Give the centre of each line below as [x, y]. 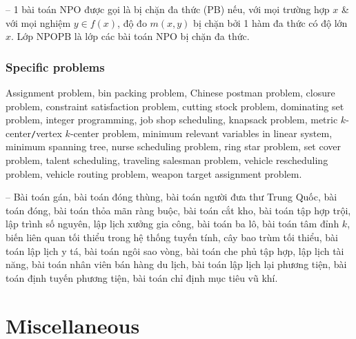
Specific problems [55, 66]
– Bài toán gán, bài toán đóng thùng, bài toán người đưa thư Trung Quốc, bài [171, 197]
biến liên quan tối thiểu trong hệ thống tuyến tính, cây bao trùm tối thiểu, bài [172, 237]
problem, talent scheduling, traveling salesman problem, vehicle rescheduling [167, 160]
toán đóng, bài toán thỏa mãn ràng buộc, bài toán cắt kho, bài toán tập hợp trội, [178, 210]
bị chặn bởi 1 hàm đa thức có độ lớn [270, 22]
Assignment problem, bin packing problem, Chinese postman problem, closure [170, 92]
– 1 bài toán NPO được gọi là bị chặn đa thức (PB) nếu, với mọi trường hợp [168, 9]
